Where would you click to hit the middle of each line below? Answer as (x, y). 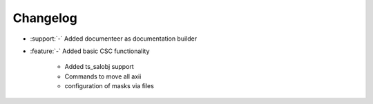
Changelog (45, 18)
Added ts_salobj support (99, 67)
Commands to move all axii (103, 76)
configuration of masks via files (109, 86)
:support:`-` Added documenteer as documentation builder (113, 39)
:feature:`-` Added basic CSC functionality (90, 51)
